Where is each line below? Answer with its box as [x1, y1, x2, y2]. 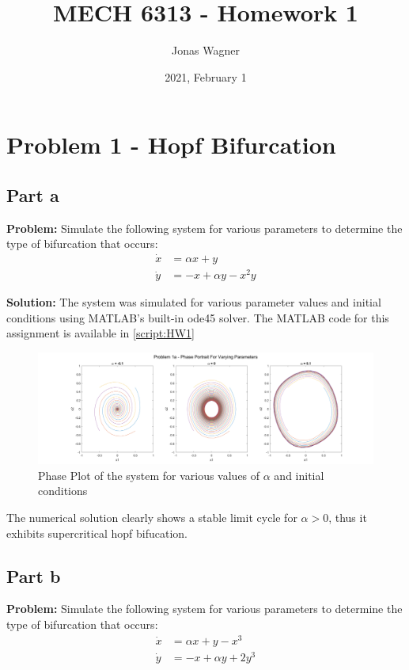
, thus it [328, 509, 367, 525]
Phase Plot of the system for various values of [38, 466, 260, 483]
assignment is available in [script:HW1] [6, 325, 195, 341]
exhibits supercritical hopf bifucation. [6, 524, 187, 541]
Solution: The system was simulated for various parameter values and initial [6, 294, 381, 310]
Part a [6, 182, 59, 207]
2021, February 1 [165, 68, 247, 85]
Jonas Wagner [172, 42, 240, 59]
